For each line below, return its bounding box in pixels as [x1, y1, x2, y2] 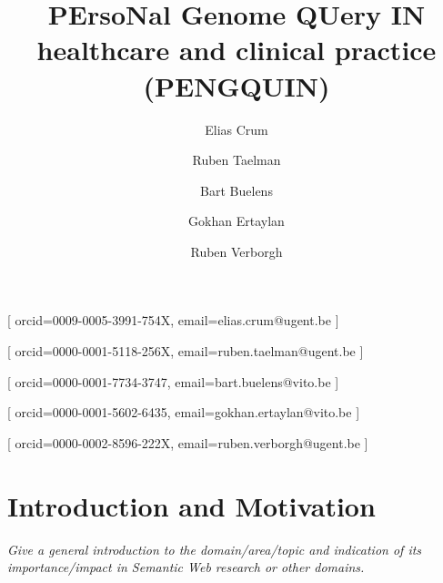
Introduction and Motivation [7, 486, 376, 524]
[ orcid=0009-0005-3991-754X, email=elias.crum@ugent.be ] [7, 311, 339, 330]
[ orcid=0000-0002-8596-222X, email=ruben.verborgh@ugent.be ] [7, 433, 368, 452]
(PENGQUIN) [143, 66, 330, 104]
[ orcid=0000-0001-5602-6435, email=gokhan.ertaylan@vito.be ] [7, 403, 360, 422]
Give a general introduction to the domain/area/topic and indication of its [7, 539, 422, 558]
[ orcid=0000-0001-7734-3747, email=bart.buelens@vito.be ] [7, 372, 339, 391]
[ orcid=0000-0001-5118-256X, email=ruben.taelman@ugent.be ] [7, 342, 364, 361]
